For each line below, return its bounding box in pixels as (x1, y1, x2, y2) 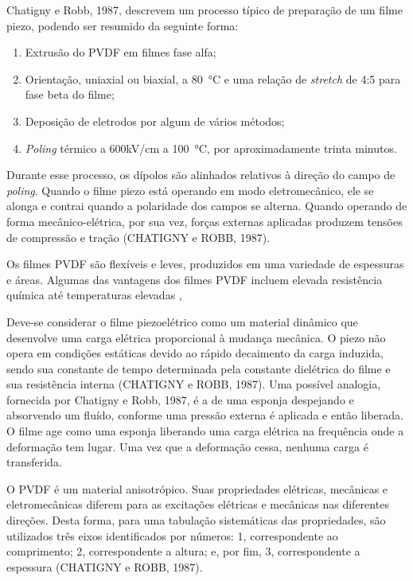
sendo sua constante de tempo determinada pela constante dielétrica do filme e (6, 360, 391, 376)
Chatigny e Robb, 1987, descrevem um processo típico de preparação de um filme (6, 2, 403, 18)
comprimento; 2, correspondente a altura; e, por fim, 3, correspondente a (6, 543, 360, 560)
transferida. (6, 454, 62, 470)
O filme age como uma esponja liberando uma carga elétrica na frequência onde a (6, 423, 404, 439)
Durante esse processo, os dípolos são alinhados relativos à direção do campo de (6, 166, 395, 183)
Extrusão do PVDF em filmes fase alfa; (25, 44, 216, 60)
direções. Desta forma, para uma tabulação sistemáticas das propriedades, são (6, 512, 386, 528)
